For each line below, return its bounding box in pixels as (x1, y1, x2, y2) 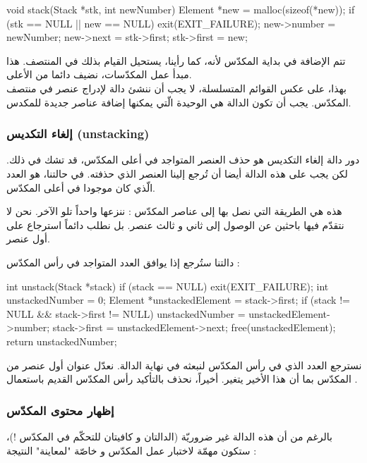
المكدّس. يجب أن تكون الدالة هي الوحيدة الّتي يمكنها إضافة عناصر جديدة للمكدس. (6, 94, 351, 109)
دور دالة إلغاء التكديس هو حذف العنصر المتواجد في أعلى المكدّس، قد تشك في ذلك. (6, 152, 360, 167)
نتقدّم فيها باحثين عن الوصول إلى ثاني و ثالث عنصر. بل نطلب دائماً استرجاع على (6, 217, 344, 232)
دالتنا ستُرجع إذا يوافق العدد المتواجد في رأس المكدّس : (6, 254, 240, 269)
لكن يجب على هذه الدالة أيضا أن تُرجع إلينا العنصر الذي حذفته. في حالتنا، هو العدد (6, 166, 348, 180)
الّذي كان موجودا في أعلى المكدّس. (6, 180, 155, 195)
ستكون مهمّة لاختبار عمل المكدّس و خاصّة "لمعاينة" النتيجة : (6, 443, 257, 457)
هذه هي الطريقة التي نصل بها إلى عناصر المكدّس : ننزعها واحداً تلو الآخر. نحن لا (6, 204, 342, 218)
